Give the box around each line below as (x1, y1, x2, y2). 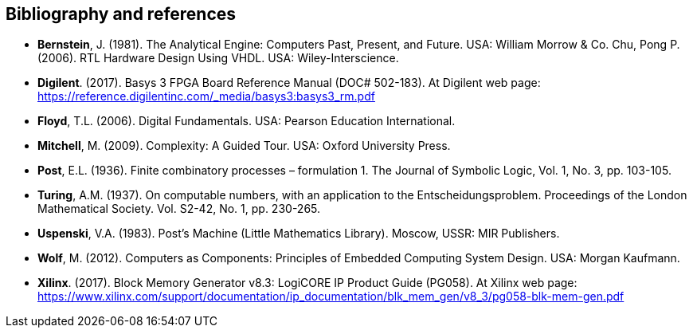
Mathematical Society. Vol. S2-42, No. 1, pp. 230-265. (37, 202, 321, 216)
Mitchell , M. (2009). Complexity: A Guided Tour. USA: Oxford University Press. (37, 139, 451, 153)
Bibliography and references (6, 4, 237, 24)
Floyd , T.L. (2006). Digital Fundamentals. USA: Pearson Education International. (37, 114, 456, 128)
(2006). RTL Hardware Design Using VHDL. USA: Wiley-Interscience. (37, 51, 399, 65)
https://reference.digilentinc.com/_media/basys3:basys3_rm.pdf (37, 89, 375, 104)
